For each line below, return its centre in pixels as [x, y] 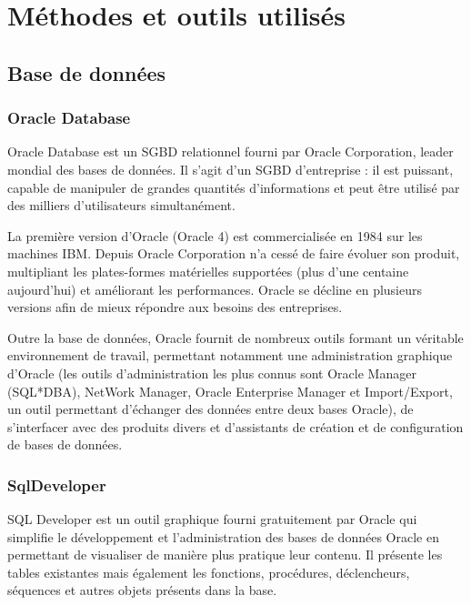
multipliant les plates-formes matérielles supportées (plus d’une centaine [208, 271]
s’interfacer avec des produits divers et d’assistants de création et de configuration [235, 426]
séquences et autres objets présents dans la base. [142, 590]
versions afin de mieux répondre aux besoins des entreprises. [175, 307]
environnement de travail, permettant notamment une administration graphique [230, 355]
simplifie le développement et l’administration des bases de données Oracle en [223, 536]
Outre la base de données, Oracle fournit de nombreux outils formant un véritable [235, 337]
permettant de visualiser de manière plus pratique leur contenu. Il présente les [225, 555]
